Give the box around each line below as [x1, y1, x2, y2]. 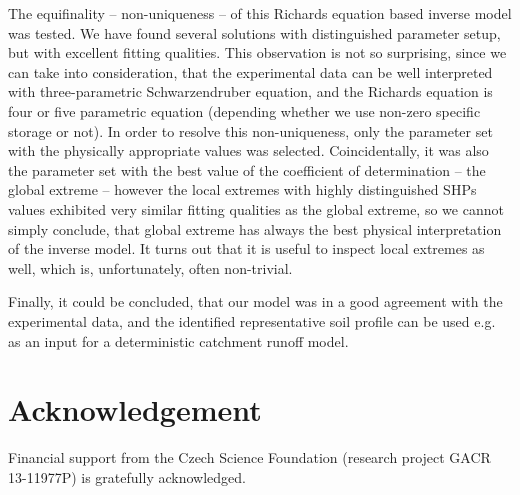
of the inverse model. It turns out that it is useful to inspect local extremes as [8, 238, 485, 259]
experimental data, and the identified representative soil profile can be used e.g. [8, 310, 496, 331]
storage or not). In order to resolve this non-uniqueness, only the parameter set [8, 120, 493, 141]
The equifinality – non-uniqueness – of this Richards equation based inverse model [8, 3, 512, 23]
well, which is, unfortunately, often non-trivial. [8, 257, 293, 278]
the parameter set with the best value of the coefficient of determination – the [8, 159, 486, 180]
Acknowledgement [8, 389, 262, 430]
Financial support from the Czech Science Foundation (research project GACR [8, 447, 491, 468]
